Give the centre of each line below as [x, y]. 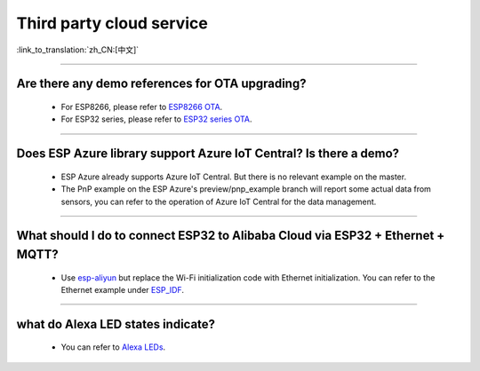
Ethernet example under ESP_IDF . [122, 289]
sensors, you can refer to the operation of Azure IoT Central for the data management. [219, 201]
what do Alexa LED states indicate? [116, 324]
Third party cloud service [112, 23]
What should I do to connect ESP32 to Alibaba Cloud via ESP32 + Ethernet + [231, 236]
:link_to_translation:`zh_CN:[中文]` [78, 50]
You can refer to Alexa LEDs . [113, 347]
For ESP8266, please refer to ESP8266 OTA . [142, 107]
